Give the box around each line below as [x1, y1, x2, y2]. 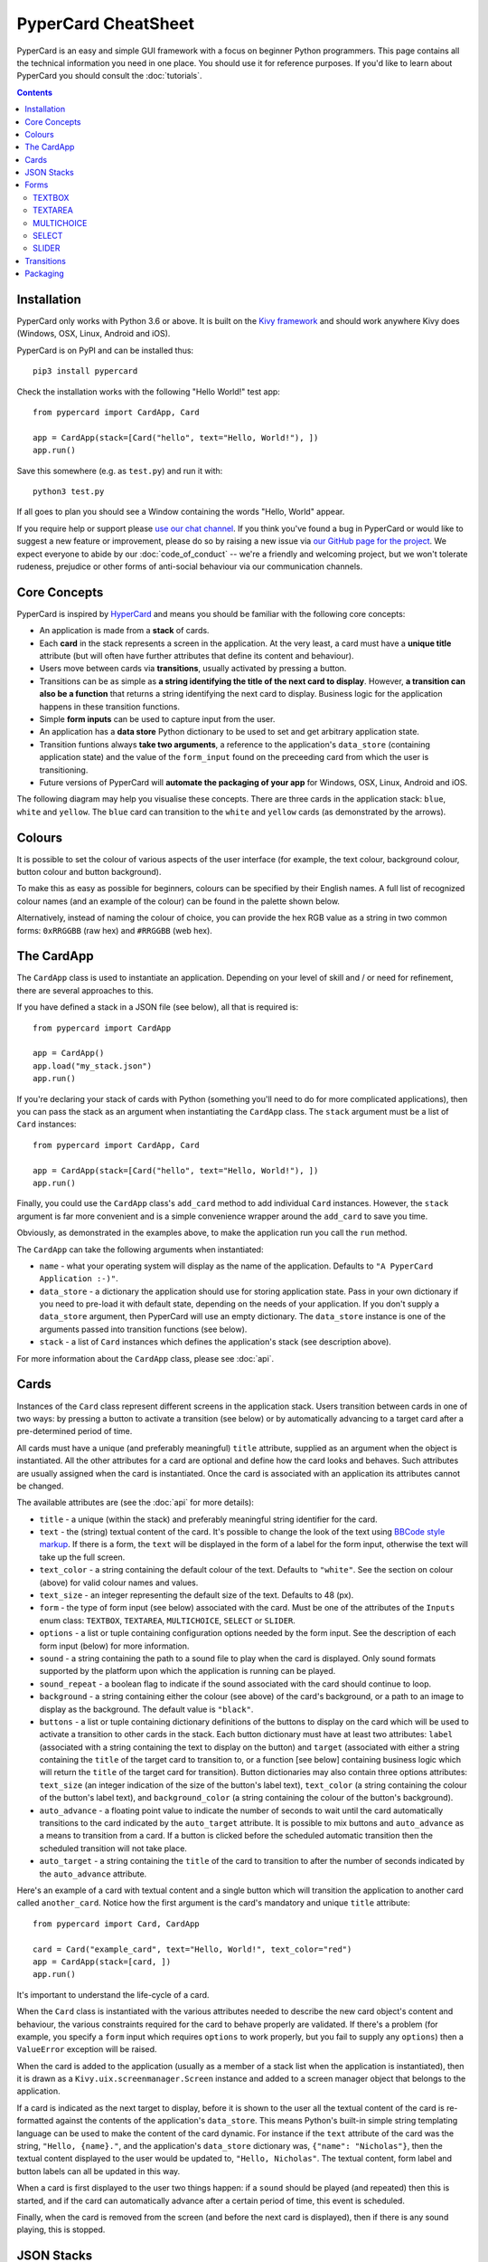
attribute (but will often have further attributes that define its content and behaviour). [39, 651, 354, 661]
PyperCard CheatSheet [16, 14, 194, 33]
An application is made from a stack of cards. [39, 625, 210, 636]
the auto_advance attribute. [39, 1868, 147, 1879]
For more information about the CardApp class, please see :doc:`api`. [16, 1353, 275, 1364]
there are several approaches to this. [16, 984, 154, 995]
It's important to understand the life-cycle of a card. [16, 1989, 210, 2000]
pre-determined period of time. [16, 1426, 133, 1437]
